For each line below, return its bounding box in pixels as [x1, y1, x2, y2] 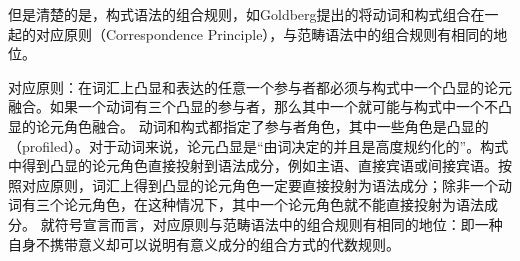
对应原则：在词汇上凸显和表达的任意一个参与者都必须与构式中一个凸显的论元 [8, 76, 512, 97]
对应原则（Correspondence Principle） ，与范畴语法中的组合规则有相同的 [35, 23, 494, 44]
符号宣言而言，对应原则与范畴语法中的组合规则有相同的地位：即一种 [54, 213, 503, 234]
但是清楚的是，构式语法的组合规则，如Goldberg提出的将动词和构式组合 [8, 4, 471, 24]
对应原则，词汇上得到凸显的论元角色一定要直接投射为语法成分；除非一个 [21, 174, 498, 195]
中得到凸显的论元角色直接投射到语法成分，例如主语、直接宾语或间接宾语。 [8, 155, 498, 176]
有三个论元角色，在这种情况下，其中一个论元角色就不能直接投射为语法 [21, 194, 484, 215]
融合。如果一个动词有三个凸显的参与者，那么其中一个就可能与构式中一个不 [8, 96, 498, 117]
